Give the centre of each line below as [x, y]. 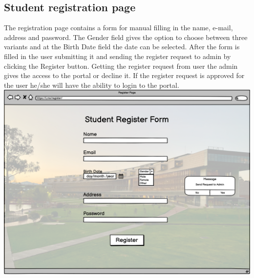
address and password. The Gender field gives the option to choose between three [126, 37]
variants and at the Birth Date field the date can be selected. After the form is [122, 47]
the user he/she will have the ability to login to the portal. [92, 85]
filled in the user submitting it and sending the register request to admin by [117, 56]
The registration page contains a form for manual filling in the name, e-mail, [118, 28]
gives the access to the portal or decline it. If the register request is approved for [124, 75]
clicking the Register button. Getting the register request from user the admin [121, 66]
